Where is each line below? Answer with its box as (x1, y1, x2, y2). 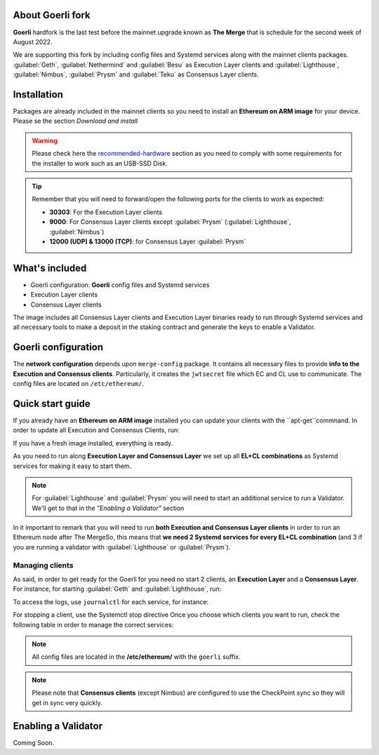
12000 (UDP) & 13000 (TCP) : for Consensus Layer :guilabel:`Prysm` (49, 237, 246, 246)
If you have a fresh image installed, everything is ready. (13, 439, 173, 447)
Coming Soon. (13, 739, 55, 747)
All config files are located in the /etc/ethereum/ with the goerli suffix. (32, 653, 241, 661)
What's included (13, 262, 87, 274)
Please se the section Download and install (13, 116, 138, 126)
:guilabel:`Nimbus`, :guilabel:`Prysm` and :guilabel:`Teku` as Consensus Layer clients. (13, 70, 259, 79)
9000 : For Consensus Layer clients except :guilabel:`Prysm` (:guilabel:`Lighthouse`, (49, 218, 291, 226)
